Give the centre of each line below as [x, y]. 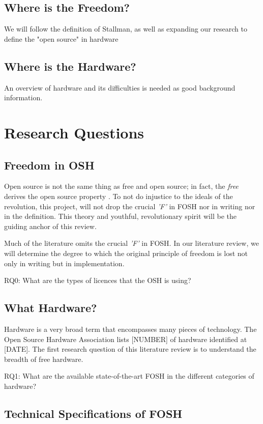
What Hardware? [51, 308]
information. [23, 97]
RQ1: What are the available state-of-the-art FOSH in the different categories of [129, 376]
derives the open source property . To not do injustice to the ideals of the [119, 196]
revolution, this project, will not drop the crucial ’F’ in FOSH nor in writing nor [130, 206]
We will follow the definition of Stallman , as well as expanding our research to [126, 29]
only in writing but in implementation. [64, 263]
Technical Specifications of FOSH [93, 413]
